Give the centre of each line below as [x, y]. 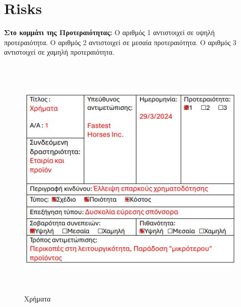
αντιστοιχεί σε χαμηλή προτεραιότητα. [59, 52]
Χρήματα [37, 299]
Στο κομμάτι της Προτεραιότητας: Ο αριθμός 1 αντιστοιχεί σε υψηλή [109, 32]
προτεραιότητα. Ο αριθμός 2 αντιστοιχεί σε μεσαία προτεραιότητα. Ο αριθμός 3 [120, 42]
